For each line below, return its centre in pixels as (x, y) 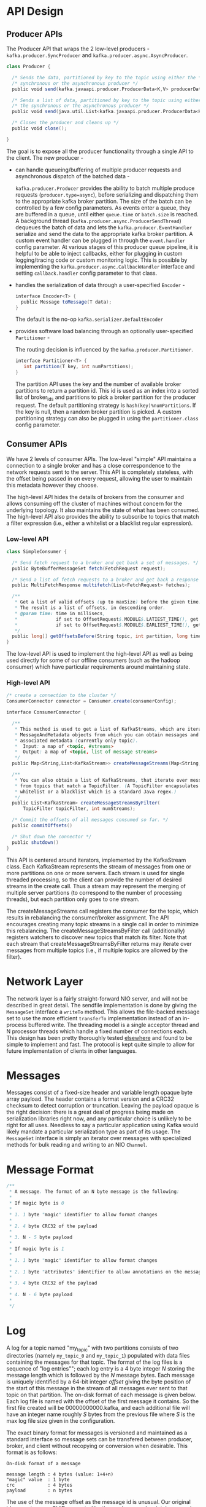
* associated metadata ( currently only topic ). (76, 741)
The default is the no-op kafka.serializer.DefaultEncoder (89, 319)
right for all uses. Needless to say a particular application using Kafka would (102, 1125)
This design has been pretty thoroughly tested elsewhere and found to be (99, 1037)
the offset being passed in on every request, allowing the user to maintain (99, 478)
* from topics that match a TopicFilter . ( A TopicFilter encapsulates (107, 786)
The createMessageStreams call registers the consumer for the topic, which (102, 911)
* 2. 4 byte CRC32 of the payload (53, 1226)
